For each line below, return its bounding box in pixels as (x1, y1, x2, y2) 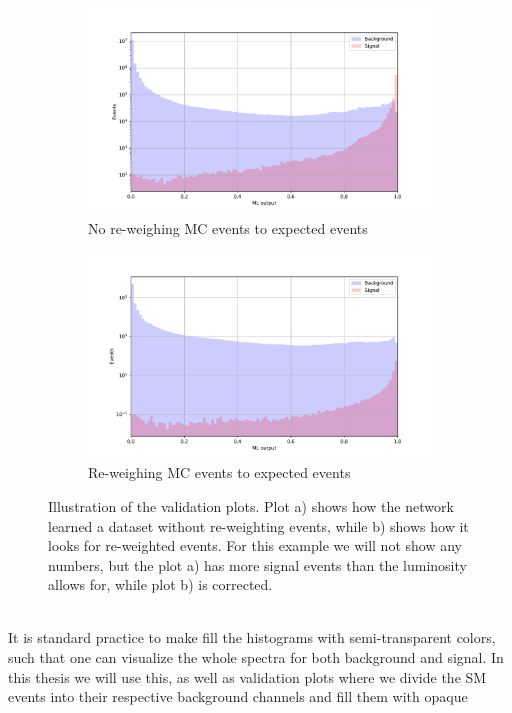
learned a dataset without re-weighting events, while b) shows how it (48, 515, 469, 536)
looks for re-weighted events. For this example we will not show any (48, 535, 462, 556)
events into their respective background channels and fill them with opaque (8, 686, 468, 707)
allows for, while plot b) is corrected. (48, 574, 273, 595)
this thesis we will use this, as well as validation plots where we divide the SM (8, 666, 487, 687)
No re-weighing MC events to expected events (88, 217, 368, 238)
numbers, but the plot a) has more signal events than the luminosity (48, 554, 467, 575)
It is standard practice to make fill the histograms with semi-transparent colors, (8, 627, 496, 648)
